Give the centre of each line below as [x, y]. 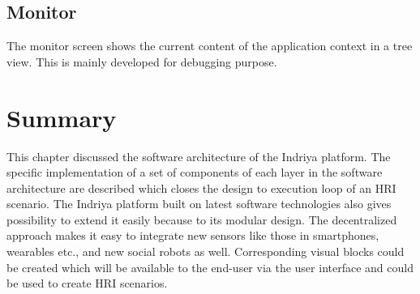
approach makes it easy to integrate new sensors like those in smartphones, [193, 235]
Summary [62, 117]
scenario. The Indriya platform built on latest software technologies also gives [199, 204]
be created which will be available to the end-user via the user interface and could [210, 267]
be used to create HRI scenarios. [87, 283]
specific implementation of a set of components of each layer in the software [195, 172]
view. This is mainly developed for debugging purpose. [142, 61]
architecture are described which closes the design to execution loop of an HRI [201, 187]
